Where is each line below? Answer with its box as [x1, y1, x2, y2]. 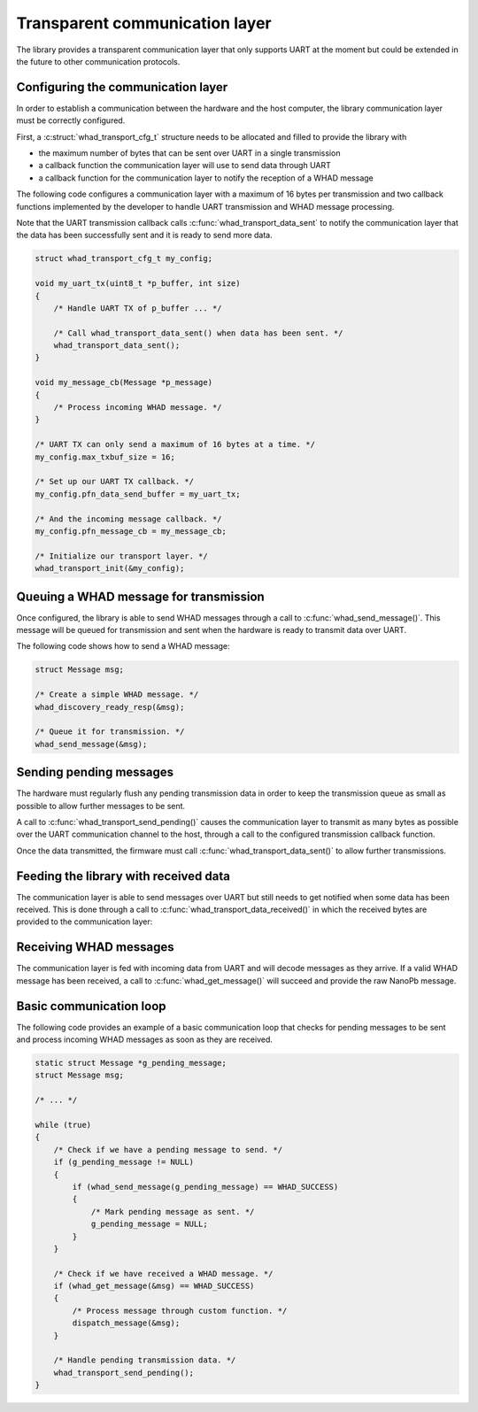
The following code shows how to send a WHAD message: [16, 641, 230, 652]
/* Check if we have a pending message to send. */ [53, 1145, 283, 1154]
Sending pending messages [16, 765, 174, 780]
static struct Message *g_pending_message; [35, 1058, 227, 1069]
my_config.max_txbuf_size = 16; [35, 451, 176, 462]
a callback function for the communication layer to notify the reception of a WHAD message [38, 173, 374, 183]
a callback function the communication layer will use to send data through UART [38, 160, 332, 171]
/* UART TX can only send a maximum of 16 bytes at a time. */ [35, 439, 316, 450]
